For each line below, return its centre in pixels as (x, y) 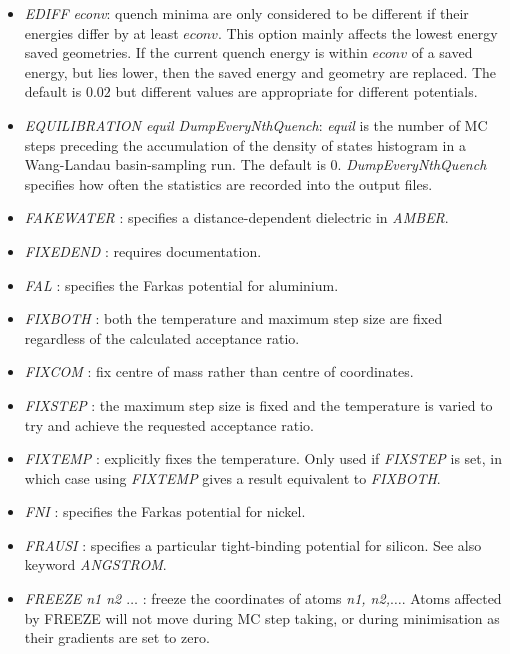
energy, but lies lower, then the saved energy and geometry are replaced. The (260, 71)
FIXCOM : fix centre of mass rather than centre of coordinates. (219, 371)
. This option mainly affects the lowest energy (357, 32)
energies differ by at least (101, 32)
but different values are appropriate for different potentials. (296, 91)
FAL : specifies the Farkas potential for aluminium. (181, 284)
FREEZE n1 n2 (73, 598)
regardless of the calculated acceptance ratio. (162, 337)
